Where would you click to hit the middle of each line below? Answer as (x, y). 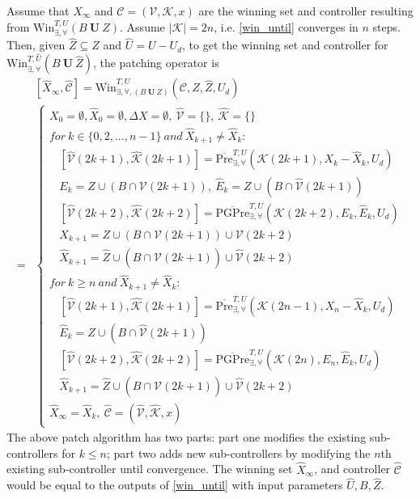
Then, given (36, 45)
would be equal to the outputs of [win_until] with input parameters (175, 485)
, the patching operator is (156, 63)
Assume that (38, 11)
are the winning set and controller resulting (306, 11)
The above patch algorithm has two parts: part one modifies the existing (187, 437)
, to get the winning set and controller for (285, 45)
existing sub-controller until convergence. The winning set (150, 469)
